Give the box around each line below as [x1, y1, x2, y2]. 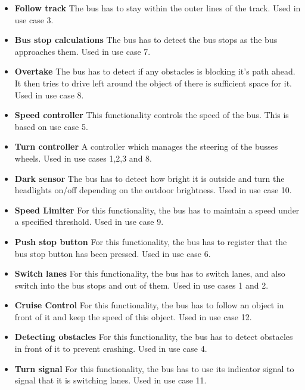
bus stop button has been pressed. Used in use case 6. [14, 247, 211, 259]
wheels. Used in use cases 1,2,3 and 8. [14, 151, 152, 164]
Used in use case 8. [14, 88, 84, 101]
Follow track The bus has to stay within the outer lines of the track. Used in [14, 2, 301, 14]
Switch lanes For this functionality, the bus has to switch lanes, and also [14, 267, 285, 280]
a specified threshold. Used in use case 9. [14, 215, 164, 228]
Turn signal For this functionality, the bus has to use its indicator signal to [14, 362, 294, 374]
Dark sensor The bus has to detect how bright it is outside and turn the [14, 172, 285, 184]
